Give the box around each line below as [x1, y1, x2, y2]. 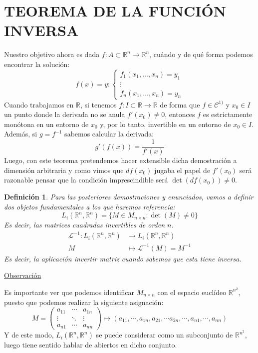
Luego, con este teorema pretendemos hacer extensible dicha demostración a [4, 155, 237, 165]
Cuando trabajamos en [4, 99, 74, 109]
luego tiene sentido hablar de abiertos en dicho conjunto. [4, 339, 177, 350]
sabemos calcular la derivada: [64, 128, 154, 139]
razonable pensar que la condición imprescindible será [4, 174, 168, 185]
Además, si [4, 128, 37, 139]
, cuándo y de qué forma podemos [149, 49, 253, 59]
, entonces [165, 109, 195, 119]
